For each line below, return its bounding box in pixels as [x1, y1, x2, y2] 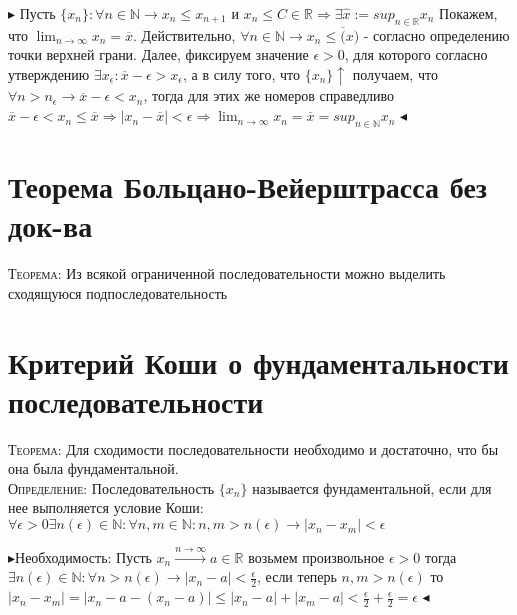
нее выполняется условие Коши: [8, 497, 204, 518]
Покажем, [439, 3, 498, 23]
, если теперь [257, 566, 337, 587]
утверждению [8, 63, 90, 84]
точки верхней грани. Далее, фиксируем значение [8, 44, 309, 65]
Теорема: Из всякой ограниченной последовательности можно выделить [8, 263, 446, 284]
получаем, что [352, 63, 438, 84]
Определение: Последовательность [8, 477, 215, 498]
